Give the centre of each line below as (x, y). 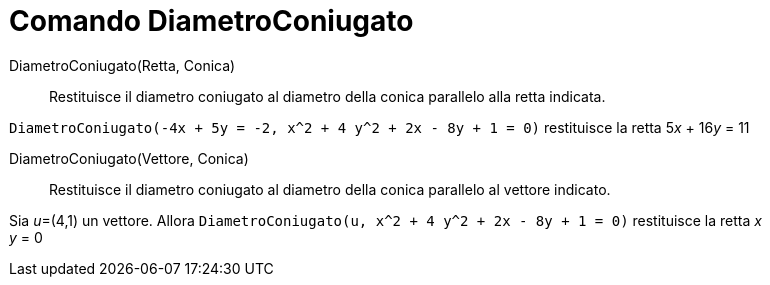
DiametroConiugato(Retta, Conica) (122, 65)
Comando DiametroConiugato (211, 21)
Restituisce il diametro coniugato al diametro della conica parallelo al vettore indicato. (330, 189)
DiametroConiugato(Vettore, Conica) (129, 158)
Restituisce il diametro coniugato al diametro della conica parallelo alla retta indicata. (327, 96)
